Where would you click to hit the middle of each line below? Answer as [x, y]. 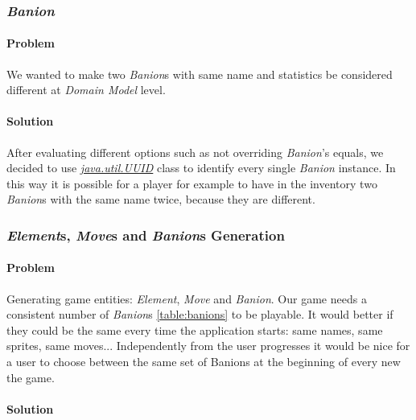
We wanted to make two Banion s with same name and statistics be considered [200, 74]
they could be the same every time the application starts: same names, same [195, 329]
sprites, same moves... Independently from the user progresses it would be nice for [208, 346]
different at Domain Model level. [86, 90]
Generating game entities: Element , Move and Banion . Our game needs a [187, 298]
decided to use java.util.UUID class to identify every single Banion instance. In [201, 168]
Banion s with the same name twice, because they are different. [161, 199]
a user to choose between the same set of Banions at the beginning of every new [204, 362]
